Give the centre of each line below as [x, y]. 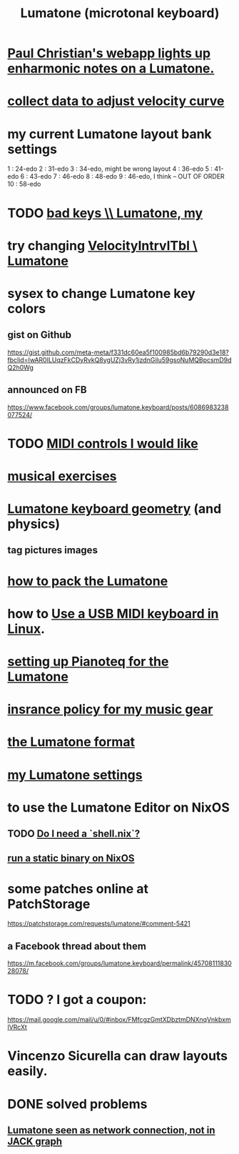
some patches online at [78, 889]
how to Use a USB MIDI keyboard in [113, 613]
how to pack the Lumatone [88, 581]
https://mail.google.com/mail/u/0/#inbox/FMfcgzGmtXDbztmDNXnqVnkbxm [119, 1020]
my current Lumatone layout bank [110, 134]
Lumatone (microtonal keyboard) [120, 13]
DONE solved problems [77, 1104]
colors [27, 308]
